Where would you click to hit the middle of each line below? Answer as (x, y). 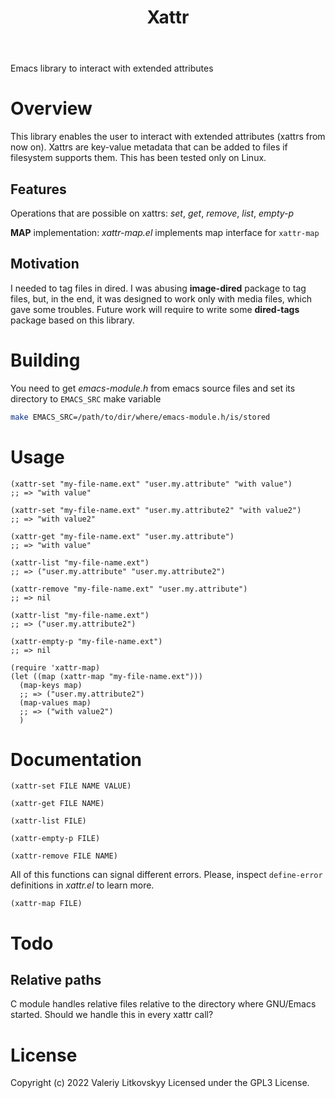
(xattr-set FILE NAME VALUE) (71, 786)
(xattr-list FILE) (48, 821)
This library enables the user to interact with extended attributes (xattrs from (168, 137)
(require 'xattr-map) (55, 667)
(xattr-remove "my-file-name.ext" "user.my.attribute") (129, 589)
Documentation (76, 759)
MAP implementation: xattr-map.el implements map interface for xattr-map (165, 232)
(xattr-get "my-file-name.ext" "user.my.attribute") (122, 536)
